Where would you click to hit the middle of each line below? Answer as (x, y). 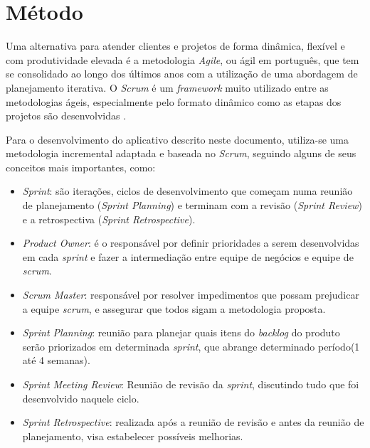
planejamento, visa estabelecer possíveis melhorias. (133, 436)
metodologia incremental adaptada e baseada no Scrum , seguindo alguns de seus (181, 153)
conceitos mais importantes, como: (81, 167)
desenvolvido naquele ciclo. (81, 398)
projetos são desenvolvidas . (66, 116)
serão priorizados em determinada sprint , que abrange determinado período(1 (191, 346)
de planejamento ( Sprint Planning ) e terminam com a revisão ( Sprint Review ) (192, 205)
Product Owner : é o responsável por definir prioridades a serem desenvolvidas (191, 243)
